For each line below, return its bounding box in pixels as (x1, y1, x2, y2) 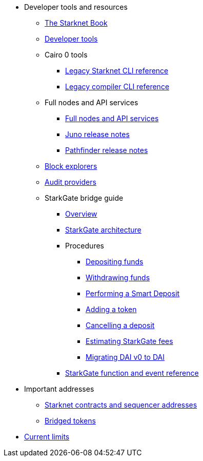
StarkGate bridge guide (45, 194, 124, 202)
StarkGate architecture (65, 225, 141, 234)
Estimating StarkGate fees (86, 337, 173, 345)
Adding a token (86, 305, 137, 314)
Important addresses (24, 385, 94, 393)
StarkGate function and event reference (65, 369, 199, 377)
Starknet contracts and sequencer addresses (45, 400, 197, 409)
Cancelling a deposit (86, 321, 155, 330)
